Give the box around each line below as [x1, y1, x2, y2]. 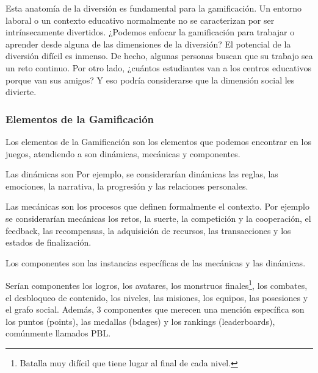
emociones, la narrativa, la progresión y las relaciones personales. [5, 179, 248, 192]
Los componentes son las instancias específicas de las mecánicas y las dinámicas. [5, 256, 306, 269]
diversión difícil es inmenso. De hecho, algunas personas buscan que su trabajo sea [5, 49, 313, 62]
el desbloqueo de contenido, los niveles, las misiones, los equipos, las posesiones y [5, 291, 308, 304]
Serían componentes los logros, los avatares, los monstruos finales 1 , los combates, [5, 277, 308, 291]
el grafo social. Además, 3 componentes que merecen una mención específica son [5, 303, 305, 316]
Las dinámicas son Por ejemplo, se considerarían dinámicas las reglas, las [5, 168, 278, 180]
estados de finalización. [5, 236, 92, 249]
